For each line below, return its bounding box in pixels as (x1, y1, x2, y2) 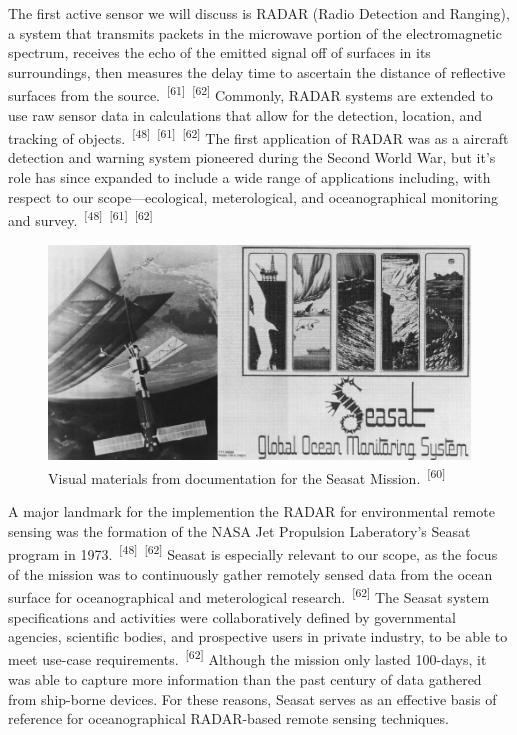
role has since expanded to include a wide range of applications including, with (8, 167, 491, 188)
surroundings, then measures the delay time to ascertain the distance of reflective (8, 61, 506, 82)
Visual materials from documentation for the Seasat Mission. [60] (48, 465, 446, 488)
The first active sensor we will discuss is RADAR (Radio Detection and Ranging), (8, 3, 510, 23)
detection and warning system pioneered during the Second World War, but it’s (8, 147, 496, 168)
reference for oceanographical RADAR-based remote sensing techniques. (8, 708, 449, 729)
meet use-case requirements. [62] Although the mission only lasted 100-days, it (8, 646, 487, 670)
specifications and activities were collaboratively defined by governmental (8, 606, 456, 627)
